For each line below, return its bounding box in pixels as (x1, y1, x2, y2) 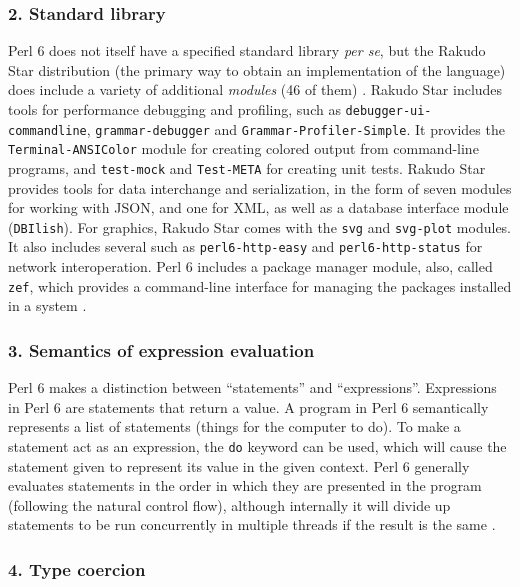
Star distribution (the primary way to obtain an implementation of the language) (8, 59, 506, 80)
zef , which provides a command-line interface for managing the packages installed (8, 275, 512, 296)
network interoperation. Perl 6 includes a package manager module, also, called (8, 256, 493, 277)
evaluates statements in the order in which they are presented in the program (8, 475, 482, 496)
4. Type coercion (8, 556, 146, 581)
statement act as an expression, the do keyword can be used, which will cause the (8, 435, 507, 456)
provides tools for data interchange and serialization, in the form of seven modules (8, 177, 512, 198)
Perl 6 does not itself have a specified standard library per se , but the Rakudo (8, 40, 486, 61)
